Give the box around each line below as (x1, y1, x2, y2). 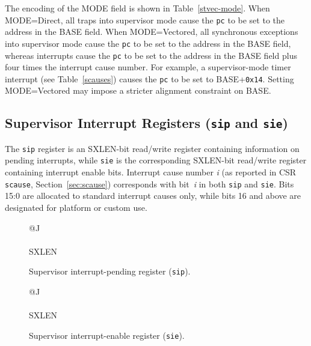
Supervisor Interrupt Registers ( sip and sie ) (5, 114, 288, 132)
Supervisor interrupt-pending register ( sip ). (29, 265, 191, 278)
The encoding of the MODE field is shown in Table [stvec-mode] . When (5, 2, 270, 14)
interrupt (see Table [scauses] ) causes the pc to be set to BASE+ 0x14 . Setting (5, 72, 294, 85)
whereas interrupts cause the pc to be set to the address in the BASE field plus (5, 49, 297, 61)
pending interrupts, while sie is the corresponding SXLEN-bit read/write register (5, 154, 307, 166)
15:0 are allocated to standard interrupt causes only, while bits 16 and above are (5, 189, 301, 202)
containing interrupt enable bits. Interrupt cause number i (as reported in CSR (5, 166, 297, 178)
